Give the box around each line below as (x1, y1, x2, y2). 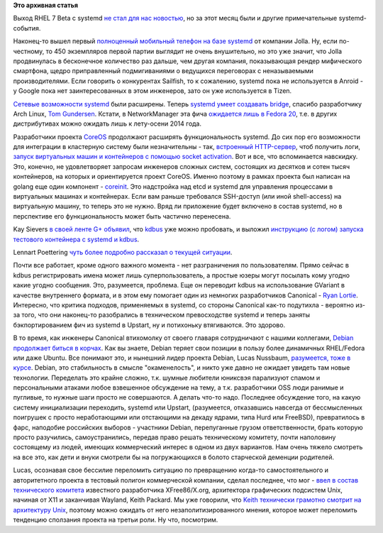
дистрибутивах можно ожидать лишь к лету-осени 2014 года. (13, 119, 202, 128)
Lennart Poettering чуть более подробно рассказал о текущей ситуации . (13, 248, 233, 256)
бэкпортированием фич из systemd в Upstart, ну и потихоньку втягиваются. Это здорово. (13, 320, 286, 329)
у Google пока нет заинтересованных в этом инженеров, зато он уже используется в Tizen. (13, 87, 292, 95)
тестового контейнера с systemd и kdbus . (13, 235, 140, 243)
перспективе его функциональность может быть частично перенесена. (13, 211, 231, 220)
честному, (13, 47, 45, 55)
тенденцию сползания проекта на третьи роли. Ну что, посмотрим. (13, 515, 218, 524)
